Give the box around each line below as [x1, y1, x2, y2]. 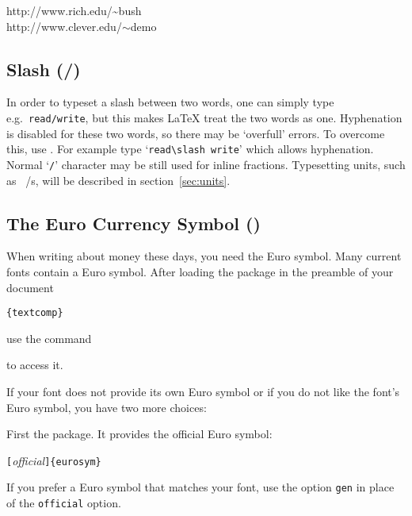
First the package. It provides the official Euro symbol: [6, 426, 273, 442]
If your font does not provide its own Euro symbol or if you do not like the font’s [6, 383, 400, 399]
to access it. [6, 356, 63, 373]
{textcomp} [6, 307, 63, 319]
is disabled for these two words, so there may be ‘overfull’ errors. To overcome [6, 125, 385, 141]
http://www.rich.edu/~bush [6, 2, 142, 18]
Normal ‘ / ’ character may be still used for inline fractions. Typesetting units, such [6, 156, 406, 172]
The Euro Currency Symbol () [6, 210, 261, 235]
